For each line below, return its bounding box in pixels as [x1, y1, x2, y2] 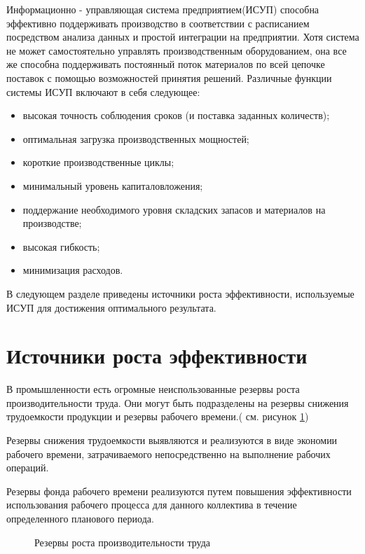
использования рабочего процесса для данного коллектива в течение [6, 497, 297, 512]
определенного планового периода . [6, 511, 154, 525]
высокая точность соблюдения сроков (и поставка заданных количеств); [22, 108, 330, 123]
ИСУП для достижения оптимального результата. [6, 300, 216, 314]
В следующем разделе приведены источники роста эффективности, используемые [6, 286, 354, 300]
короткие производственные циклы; [22, 155, 174, 169]
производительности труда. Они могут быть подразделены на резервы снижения [6, 395, 349, 410]
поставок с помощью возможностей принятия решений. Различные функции [6, 70, 332, 85]
